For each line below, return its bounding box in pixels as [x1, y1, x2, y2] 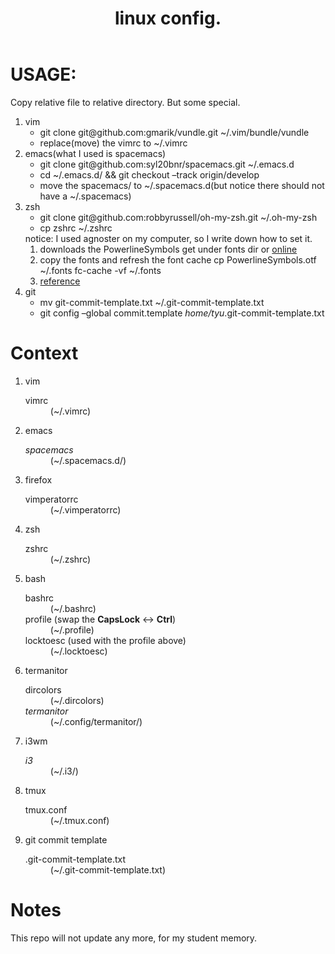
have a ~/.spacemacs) [39, 190, 132, 202]
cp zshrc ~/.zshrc [39, 222, 113, 234]
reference [39, 275, 81, 287]
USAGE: [10, 63, 77, 86]
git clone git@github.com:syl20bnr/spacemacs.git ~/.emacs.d [39, 158, 295, 170]
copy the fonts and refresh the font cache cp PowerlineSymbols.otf [39, 253, 317, 266]
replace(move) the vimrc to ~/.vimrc [39, 137, 188, 149]
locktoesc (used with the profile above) [24, 634, 187, 646]
